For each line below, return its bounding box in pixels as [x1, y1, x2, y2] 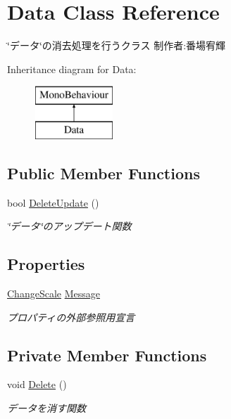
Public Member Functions [7, 162, 200, 183]
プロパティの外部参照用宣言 [7, 309, 135, 324]
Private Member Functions [7, 344, 207, 366]
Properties [7, 253, 85, 275]
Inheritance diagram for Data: [7, 61, 137, 76]
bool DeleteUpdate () [7, 195, 99, 209]
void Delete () [7, 377, 67, 392]
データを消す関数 [7, 401, 86, 415]
